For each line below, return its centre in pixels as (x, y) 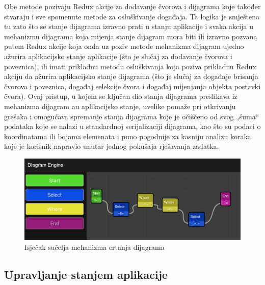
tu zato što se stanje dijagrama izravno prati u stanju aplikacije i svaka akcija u (129, 26)
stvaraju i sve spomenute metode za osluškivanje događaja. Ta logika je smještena (132, 16)
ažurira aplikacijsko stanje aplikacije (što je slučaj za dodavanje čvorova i (118, 56)
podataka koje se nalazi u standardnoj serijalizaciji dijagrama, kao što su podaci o (132, 126)
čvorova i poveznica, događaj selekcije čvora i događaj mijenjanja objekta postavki (132, 86)
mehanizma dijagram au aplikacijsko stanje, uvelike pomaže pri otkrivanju (120, 106)
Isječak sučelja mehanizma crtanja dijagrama (95, 247)
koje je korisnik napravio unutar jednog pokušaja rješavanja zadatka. (112, 146)
